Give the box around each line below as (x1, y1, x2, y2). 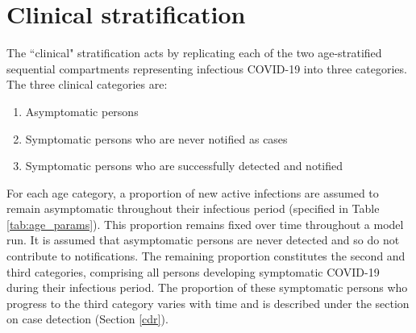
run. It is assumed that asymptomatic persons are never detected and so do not (6, 231, 400, 248)
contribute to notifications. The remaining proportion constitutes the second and (6, 248, 406, 264)
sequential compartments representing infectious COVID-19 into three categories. (6, 60, 407, 77)
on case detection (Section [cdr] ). (6, 310, 168, 327)
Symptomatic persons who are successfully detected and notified (25, 157, 343, 174)
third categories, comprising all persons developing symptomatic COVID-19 (6, 263, 380, 280)
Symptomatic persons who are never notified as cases (25, 130, 288, 147)
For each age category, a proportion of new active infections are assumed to (6, 184, 379, 201)
